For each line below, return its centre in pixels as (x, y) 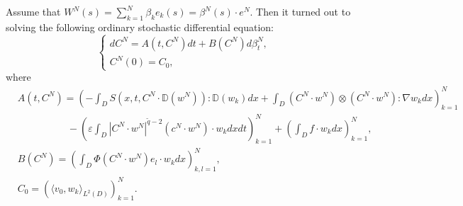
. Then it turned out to (300, 11)
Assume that (33, 11)
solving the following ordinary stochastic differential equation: (140, 27)
